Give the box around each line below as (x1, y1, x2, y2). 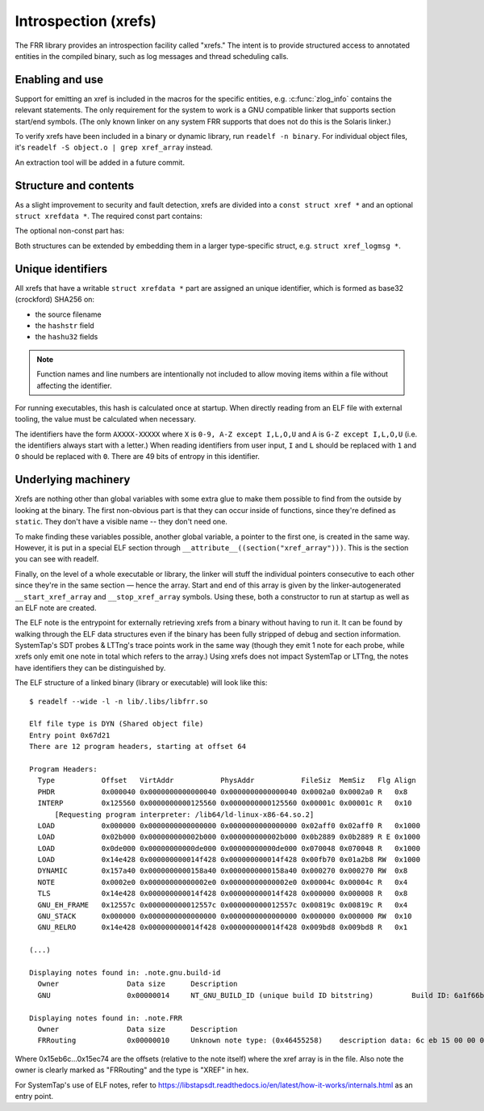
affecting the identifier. (36, 381, 112, 390)
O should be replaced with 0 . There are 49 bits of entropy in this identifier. (15, 452, 260, 461)
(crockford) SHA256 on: (15, 295, 95, 305)
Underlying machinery (15, 473, 131, 486)
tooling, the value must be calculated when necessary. (15, 415, 197, 424)
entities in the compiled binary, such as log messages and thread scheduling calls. (15, 51, 290, 61)
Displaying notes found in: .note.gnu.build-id (29, 968, 221, 977)
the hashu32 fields (35, 332, 98, 342)
